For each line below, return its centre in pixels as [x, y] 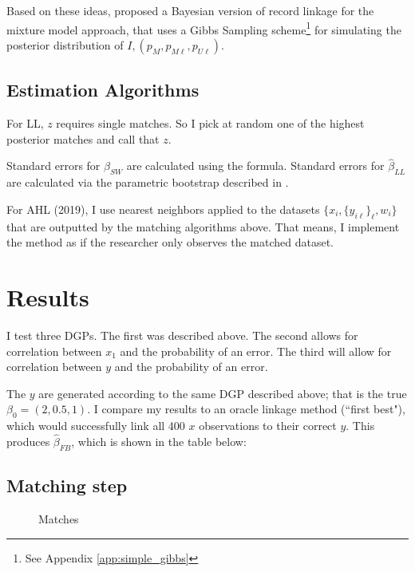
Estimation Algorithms [103, 90]
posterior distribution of [65, 44]
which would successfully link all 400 [96, 426]
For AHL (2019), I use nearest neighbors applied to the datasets [163, 209]
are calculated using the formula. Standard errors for [255, 166]
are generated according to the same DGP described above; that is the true [223, 393]
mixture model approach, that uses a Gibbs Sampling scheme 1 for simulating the [204, 28]
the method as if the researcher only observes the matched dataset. [170, 242]
